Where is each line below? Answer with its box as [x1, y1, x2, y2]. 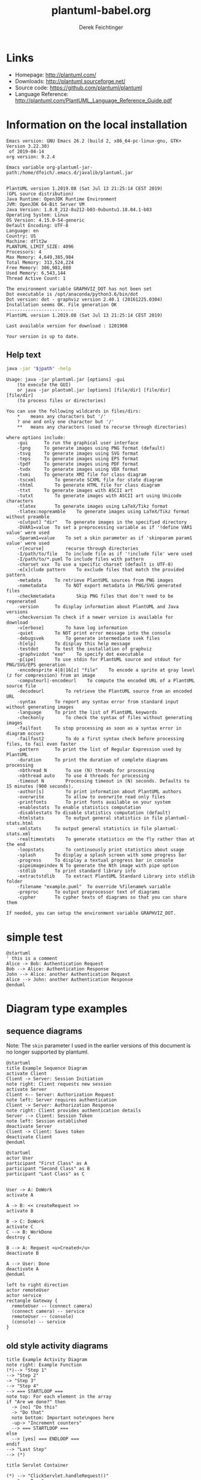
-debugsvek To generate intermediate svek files [17, 635, 161, 642]
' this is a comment [6, 955, 58, 962]
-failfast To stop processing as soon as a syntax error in [17, 725, 182, 731]
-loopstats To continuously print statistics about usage [17, 847, 185, 853]
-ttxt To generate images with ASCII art [17, 487, 134, 494]
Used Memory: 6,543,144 [6, 270, 66, 276]
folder [6, 879, 23, 885]
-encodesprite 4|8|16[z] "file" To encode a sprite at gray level [17, 667, 196, 673]
